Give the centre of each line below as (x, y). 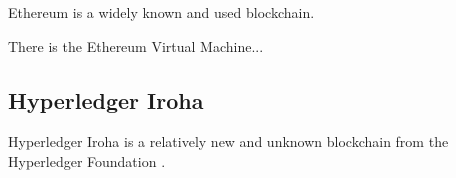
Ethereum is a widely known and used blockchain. (161, 12)
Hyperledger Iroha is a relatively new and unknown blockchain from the (228, 141)
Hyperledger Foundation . (87, 160)
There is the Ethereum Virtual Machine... (136, 45)
